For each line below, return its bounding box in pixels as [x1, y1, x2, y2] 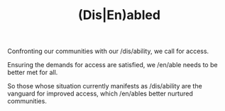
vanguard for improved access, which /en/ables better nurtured [7, 89, 193, 98]
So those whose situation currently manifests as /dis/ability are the [7, 82, 202, 90]
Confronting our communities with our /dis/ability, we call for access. [7, 47, 209, 56]
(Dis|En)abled [77, 7, 161, 23]
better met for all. [7, 68, 58, 77]
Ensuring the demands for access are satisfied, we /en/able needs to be [7, 61, 218, 69]
